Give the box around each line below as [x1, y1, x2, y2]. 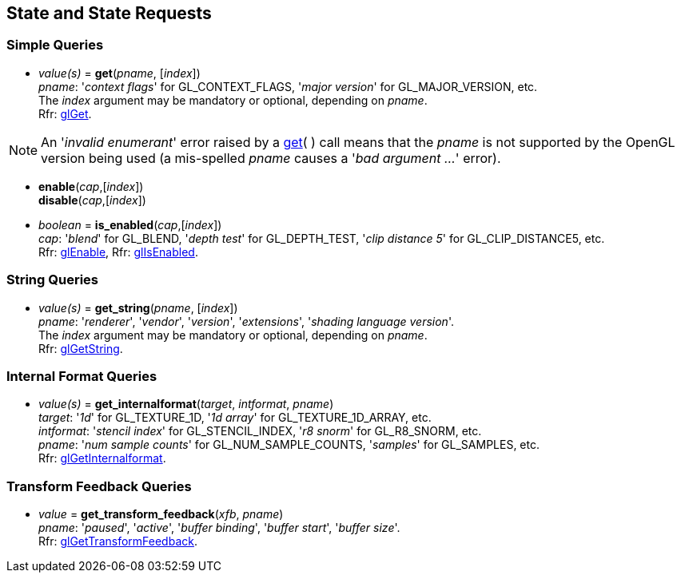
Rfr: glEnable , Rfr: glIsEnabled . [38, 244, 198, 259]
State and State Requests [6, 3, 212, 23]
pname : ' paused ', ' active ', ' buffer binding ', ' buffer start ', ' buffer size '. [38, 521, 400, 535]
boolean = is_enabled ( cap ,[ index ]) [38, 217, 222, 232]
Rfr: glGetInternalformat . [38, 451, 166, 466]
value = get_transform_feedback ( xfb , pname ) [38, 507, 284, 521]
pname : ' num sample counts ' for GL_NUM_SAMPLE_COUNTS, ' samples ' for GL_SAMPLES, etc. [38, 438, 540, 452]
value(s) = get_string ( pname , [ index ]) [38, 300, 238, 315]
